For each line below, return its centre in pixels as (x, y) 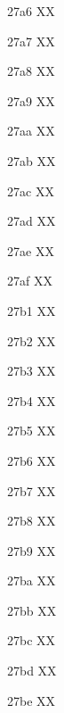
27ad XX (32, 221)
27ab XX (32, 160)
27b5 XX (32, 431)
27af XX (30, 281)
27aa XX (31, 131)
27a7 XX (31, 41)
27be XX (32, 700)
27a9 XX (31, 100)
